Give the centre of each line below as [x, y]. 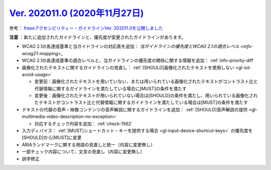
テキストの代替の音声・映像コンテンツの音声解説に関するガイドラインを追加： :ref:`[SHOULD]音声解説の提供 [135, 109]
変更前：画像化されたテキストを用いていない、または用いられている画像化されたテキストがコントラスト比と [146, 81]
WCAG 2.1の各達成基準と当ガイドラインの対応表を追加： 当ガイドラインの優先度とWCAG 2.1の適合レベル [130, 46]
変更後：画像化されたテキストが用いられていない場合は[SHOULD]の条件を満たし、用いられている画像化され [146, 96]
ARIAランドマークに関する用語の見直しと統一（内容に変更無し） [89, 144]
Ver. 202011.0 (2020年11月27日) [77, 13]
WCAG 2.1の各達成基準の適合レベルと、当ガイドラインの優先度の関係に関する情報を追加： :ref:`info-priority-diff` [138, 61]
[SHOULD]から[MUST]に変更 [52, 137]
